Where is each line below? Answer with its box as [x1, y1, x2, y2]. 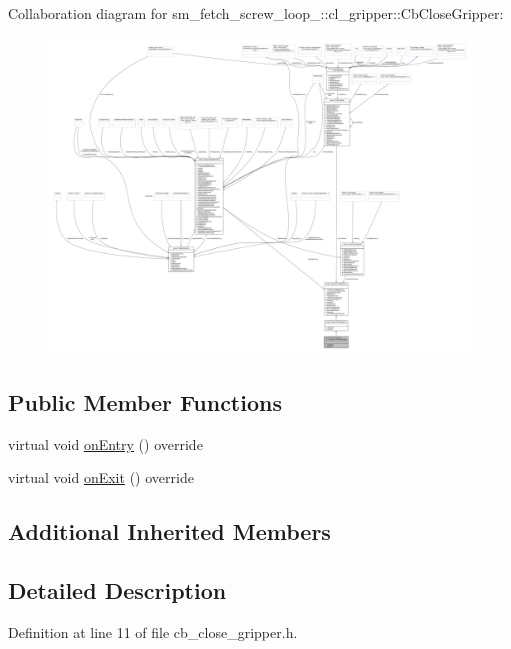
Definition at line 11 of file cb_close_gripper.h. [8, 621, 298, 642]
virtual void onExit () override [8, 467, 194, 488]
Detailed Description [8, 575, 227, 606]
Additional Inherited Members [8, 516, 331, 547]
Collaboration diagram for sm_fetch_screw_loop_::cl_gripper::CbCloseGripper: [8, 3, 504, 23]
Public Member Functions [8, 386, 282, 417]
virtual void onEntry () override [8, 433, 203, 454]
